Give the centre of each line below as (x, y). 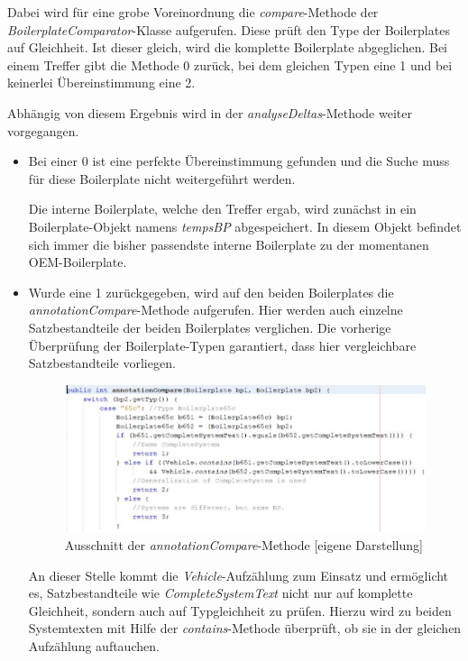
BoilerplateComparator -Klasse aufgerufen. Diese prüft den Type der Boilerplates (229, 29)
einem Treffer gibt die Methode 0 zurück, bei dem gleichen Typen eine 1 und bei (230, 64)
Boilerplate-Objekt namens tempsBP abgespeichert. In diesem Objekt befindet (245, 226)
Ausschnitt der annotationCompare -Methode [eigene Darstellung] (243, 545)
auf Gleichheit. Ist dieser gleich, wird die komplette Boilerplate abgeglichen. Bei (228, 47)
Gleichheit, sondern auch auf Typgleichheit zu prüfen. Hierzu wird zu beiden (240, 610)
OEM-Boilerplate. (78, 262)
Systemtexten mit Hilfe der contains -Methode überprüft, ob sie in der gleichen (245, 628)
